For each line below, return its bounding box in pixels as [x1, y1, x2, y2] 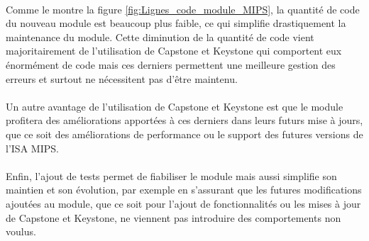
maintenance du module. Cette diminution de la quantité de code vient [6, 29, 314, 44]
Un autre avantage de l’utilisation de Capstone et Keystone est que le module [6, 99, 343, 113]
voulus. [6, 224, 36, 239]
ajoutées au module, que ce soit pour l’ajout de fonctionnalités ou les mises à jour [6, 196, 361, 211]
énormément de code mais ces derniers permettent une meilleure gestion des [6, 57, 336, 72]
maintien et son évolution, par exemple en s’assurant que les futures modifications [6, 182, 362, 197]
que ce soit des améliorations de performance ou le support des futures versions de [6, 126, 363, 141]
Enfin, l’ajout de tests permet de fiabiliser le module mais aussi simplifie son [6, 168, 337, 183]
